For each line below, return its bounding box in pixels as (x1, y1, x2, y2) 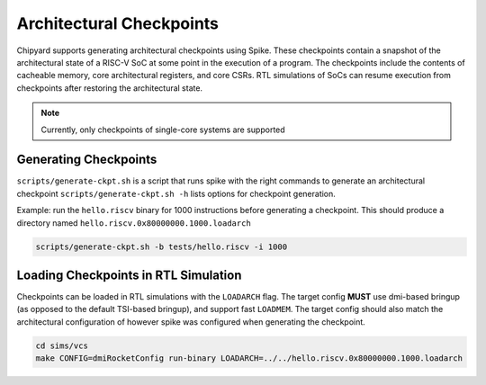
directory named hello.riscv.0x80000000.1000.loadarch (16, 217, 251, 228)
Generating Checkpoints (16, 152, 157, 167)
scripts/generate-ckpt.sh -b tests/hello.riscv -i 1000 (35, 241, 288, 252)
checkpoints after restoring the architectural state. (16, 82, 202, 94)
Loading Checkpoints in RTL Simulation (16, 267, 242, 282)
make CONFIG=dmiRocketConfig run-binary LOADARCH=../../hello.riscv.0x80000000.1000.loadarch (35, 354, 463, 363)
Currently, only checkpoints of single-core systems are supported (40, 124, 285, 135)
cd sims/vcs (35, 340, 89, 351)
